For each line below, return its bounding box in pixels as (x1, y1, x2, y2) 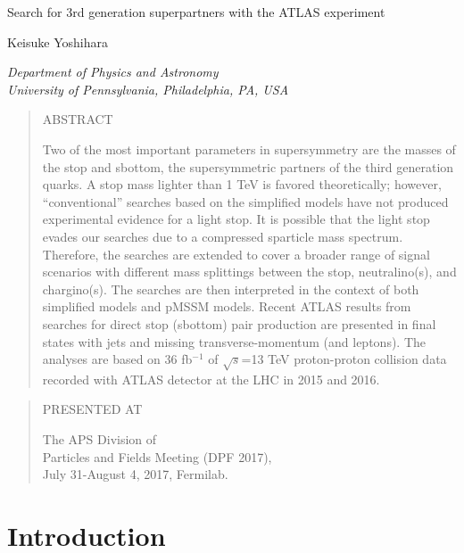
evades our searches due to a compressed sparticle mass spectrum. (42, 227, 403, 245)
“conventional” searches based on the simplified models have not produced (42, 192, 449, 210)
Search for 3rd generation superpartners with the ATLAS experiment (7, 3, 385, 21)
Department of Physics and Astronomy (7, 62, 219, 81)
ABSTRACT (42, 110, 113, 128)
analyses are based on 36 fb (42, 350, 193, 368)
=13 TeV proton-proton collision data (241, 350, 447, 368)
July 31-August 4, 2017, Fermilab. (42, 465, 228, 483)
